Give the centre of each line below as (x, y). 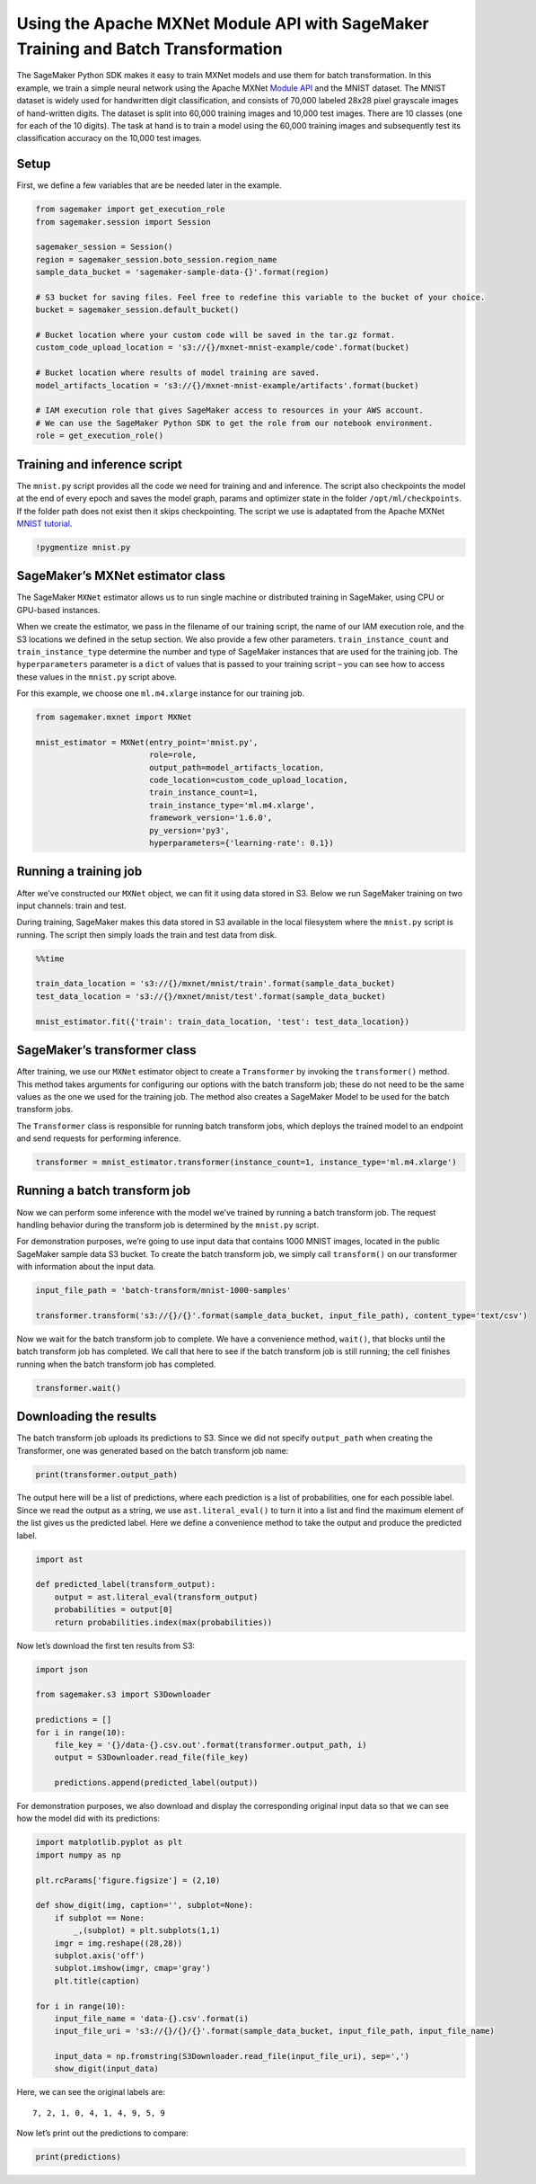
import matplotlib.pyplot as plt (109, 1842)
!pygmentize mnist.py (83, 547)
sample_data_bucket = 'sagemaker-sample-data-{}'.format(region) (182, 272)
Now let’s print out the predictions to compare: (102, 2133)
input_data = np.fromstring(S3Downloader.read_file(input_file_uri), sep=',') (232, 2056)
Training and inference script (100, 464)
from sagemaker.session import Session (123, 222)
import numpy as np (78, 1855)
